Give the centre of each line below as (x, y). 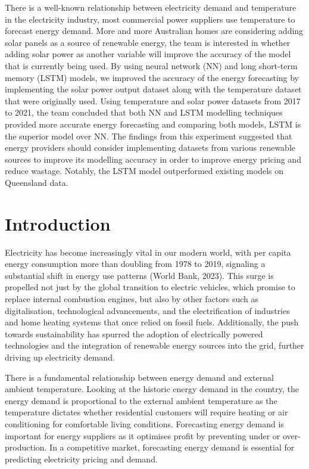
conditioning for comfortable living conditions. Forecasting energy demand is (144, 423)
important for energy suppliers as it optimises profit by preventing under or (143, 435)
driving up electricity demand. (60, 357)
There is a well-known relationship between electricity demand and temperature (151, 7)
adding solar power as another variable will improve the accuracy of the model (148, 54)
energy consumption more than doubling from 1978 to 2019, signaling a (135, 264)
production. (26, 447)
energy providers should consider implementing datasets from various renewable (150, 147)
